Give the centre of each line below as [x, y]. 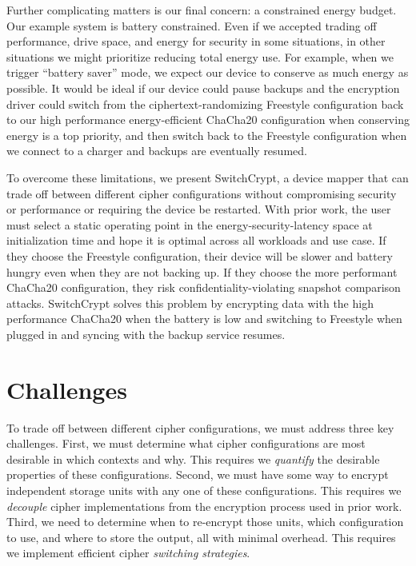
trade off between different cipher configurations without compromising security [202, 193]
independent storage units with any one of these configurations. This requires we [204, 490]
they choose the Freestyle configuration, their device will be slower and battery [200, 255]
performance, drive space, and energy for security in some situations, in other [196, 41]
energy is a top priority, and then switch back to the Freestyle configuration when [207, 135]
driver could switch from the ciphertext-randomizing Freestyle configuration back [205, 104]
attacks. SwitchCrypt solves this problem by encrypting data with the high [190, 303]
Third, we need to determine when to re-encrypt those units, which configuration [205, 522]
